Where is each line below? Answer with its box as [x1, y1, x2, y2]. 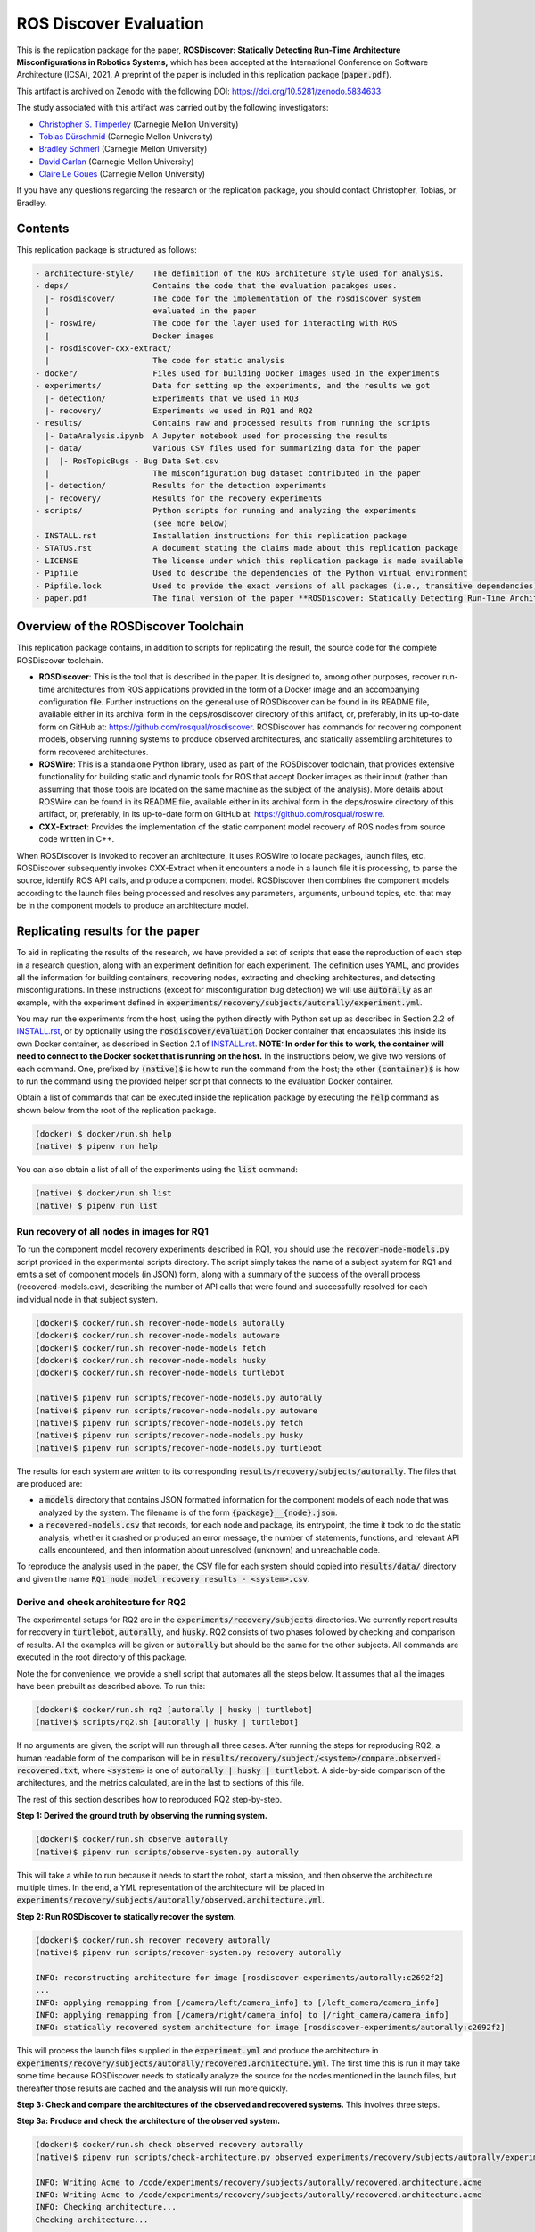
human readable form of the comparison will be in [16, 1753, 200, 1763]
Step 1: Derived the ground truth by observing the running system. [16, 1811, 267, 1821]
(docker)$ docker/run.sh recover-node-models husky [35, 1355, 267, 1365]
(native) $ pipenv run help [35, 1141, 158, 1152]
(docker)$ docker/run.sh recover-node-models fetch [35, 1343, 267, 1353]
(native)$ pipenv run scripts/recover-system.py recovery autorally [35, 1947, 342, 1958]
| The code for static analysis [45, 355, 285, 366]
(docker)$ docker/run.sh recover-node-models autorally [35, 1318, 285, 1328]
